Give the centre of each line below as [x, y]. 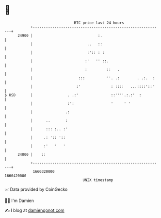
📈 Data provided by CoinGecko [36, 189]
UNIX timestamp [98, 180]
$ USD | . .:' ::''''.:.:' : [73, 95]
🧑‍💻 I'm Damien [19, 201]
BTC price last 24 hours [99, 23]
